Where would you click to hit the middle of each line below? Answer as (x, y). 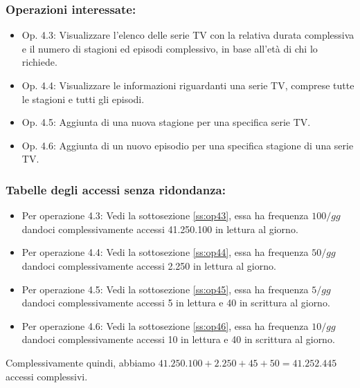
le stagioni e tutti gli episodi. (83, 99)
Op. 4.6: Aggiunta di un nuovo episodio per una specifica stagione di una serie (188, 145)
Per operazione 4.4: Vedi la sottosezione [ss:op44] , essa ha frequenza (165, 252)
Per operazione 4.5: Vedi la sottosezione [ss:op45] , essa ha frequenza (165, 289)
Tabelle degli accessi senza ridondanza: (116, 189)
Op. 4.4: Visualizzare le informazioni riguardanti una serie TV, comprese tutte (188, 85)
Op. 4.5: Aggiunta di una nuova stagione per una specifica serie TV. (166, 122)
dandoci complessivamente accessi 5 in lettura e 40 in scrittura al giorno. (176, 303)
